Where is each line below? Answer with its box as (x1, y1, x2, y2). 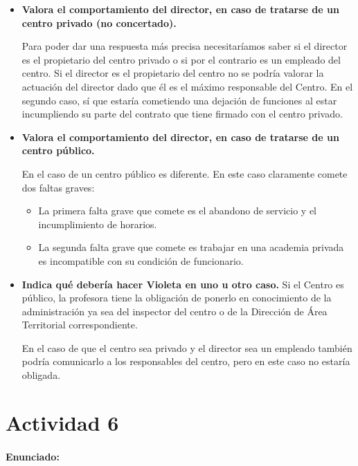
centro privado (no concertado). (21, 15, 177, 30)
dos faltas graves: (21, 180, 95, 194)
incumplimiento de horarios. (38, 216, 157, 231)
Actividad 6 (6, 408, 119, 436)
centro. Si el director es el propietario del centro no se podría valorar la (21, 66, 324, 80)
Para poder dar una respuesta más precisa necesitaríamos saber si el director (21, 39, 348, 53)
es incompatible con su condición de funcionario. (38, 253, 244, 268)
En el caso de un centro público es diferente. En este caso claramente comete (21, 166, 348, 180)
